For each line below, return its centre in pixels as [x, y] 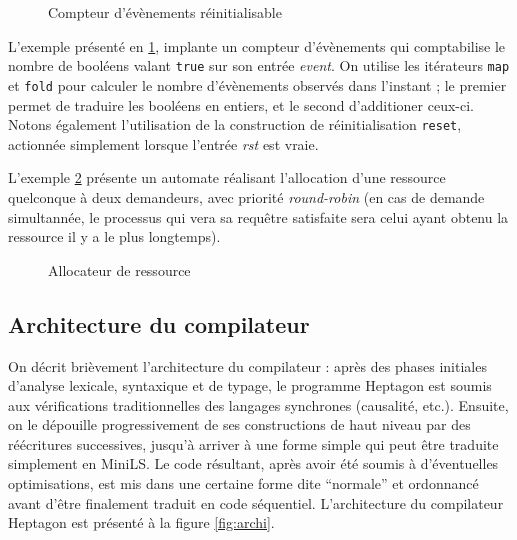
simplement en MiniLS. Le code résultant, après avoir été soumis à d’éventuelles [253, 463]
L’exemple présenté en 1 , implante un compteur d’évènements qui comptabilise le [257, 45]
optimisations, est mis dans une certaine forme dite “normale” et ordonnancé [243, 483]
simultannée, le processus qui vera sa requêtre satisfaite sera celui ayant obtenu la [258, 216]
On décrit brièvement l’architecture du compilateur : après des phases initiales [247, 365]
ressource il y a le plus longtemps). [114, 236]
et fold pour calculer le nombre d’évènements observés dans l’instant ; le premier [257, 84]
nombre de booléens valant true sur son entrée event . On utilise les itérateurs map [259, 65]
